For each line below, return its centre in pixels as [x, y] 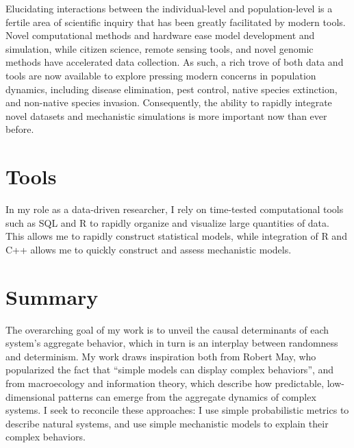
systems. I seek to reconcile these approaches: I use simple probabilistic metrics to [177, 410]
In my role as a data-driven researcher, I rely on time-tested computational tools [175, 209]
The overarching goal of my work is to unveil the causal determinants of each [167, 329]
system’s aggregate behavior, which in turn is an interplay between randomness [172, 343]
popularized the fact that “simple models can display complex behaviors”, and [170, 370]
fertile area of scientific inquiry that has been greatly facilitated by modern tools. [176, 22]
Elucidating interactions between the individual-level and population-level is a [169, 8]
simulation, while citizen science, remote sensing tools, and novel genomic [160, 48]
